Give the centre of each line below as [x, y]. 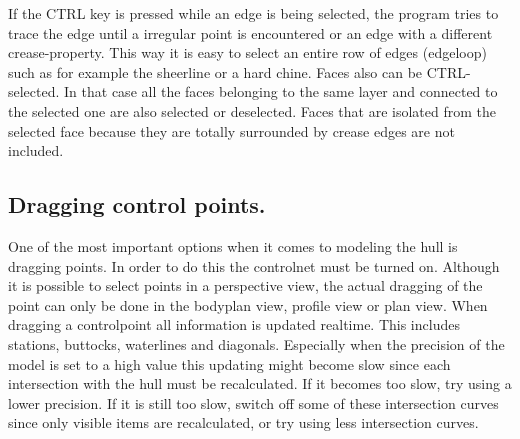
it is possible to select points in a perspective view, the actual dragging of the [245, 285]
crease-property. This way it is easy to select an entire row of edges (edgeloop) [247, 52]
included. [36, 150]
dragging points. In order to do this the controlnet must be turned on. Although [254, 265]
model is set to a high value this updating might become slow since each [229, 363]
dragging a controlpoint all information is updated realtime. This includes [234, 324]
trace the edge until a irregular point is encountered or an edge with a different [250, 32]
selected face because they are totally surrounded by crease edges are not [231, 130]
